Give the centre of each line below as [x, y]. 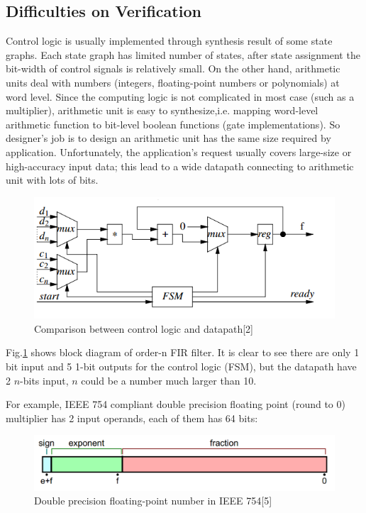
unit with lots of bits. [52, 180]
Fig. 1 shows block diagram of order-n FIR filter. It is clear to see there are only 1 [183, 352]
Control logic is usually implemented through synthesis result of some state [169, 41]
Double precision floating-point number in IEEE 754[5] [153, 501]
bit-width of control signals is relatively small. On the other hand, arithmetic [173, 68]
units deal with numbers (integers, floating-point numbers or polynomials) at [173, 82]
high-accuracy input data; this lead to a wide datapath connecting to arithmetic [180, 166]
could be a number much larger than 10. [169, 380]
